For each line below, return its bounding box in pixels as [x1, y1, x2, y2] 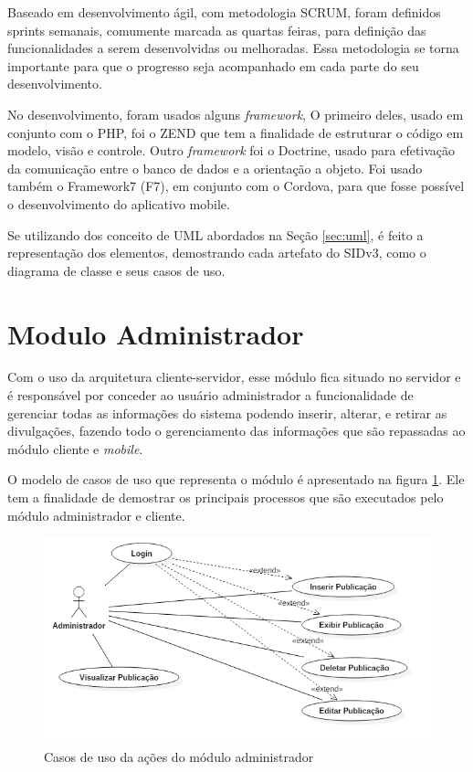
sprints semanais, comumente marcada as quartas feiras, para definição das [7, 20, 426, 39]
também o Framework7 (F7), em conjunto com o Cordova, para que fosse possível [7, 176, 465, 196]
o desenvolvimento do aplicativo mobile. [7, 194, 230, 213]
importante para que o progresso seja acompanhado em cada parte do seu [7, 56, 419, 75]
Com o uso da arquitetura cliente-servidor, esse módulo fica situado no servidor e [7, 367, 461, 386]
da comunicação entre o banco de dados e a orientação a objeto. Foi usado [7, 158, 423, 177]
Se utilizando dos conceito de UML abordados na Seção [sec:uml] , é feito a [7, 225, 424, 244]
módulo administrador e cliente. [7, 505, 185, 524]
